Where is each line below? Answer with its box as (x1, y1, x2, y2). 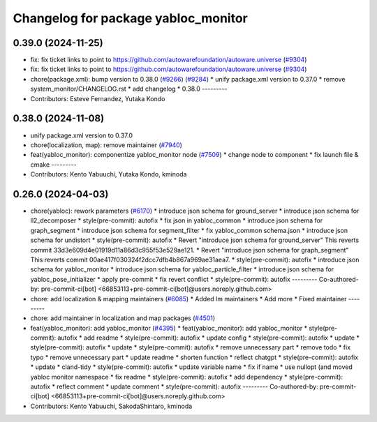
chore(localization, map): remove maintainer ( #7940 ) (30, 140, 183, 149)
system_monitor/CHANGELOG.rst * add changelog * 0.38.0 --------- (30, 84, 228, 93)
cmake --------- (30, 160, 77, 169)
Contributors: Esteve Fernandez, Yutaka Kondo (30, 94, 165, 103)
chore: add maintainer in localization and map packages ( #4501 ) (30, 314, 216, 322)
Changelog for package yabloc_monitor (13, 10, 248, 26)
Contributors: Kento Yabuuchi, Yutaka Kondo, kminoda (30, 170, 187, 179)
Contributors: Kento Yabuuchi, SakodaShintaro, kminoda (30, 402, 193, 410)
